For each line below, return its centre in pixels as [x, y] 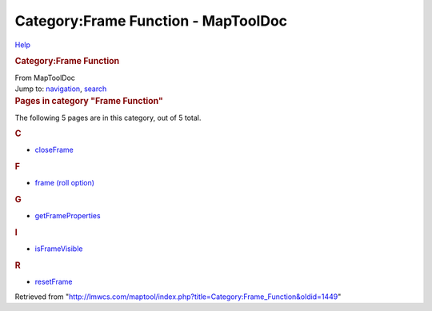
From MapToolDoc [45, 78]
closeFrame [54, 150]
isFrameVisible [59, 249]
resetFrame [54, 282]
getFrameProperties [68, 216]
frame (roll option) [65, 183]
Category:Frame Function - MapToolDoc [151, 21]
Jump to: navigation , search [61, 89]
